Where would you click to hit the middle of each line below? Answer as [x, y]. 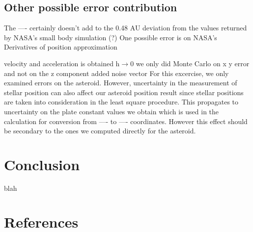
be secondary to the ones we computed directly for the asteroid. [100, 131]
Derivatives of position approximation [61, 47]
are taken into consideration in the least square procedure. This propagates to [121, 102]
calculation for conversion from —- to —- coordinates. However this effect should [126, 121]
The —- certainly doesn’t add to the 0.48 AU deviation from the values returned [126, 28]
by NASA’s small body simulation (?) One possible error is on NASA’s [111, 37]
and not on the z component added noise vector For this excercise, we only [116, 73]
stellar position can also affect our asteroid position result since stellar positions [124, 92]
